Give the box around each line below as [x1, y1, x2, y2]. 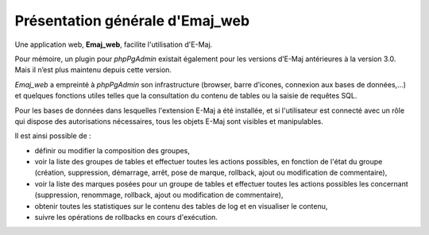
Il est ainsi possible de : [14, 131, 91, 141]
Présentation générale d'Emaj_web [14, 12, 250, 29]
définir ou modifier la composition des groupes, [34, 145, 191, 155]
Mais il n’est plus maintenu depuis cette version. [14, 65, 172, 75]
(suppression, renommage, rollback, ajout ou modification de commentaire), [34, 191, 284, 200]
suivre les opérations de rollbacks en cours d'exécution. [34, 213, 218, 222]
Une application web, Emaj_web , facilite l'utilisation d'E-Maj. [14, 40, 213, 49]
